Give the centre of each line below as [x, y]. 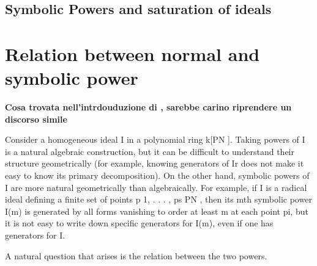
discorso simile [36, 119]
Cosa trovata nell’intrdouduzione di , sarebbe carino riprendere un [148, 107]
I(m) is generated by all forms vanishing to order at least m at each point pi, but [157, 211]
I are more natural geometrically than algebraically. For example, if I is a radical [156, 187]
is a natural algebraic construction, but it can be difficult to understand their [150, 151]
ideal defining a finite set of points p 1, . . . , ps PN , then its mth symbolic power [158, 199]
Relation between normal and [132, 53]
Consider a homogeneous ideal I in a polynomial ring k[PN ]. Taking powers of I [155, 139]
